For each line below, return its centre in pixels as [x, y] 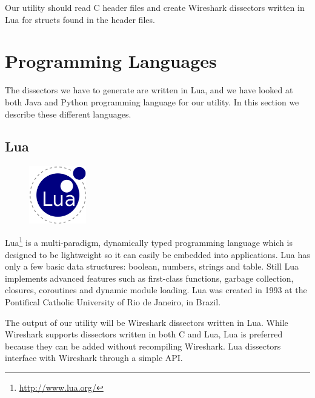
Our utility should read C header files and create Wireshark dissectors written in [155, 7]
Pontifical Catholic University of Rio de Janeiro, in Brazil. [113, 302]
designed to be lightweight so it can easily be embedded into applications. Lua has [157, 254]
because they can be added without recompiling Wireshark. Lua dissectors [143, 346]
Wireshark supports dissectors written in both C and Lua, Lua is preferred [144, 334]
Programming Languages [111, 61]
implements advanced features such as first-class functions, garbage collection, [149, 278]
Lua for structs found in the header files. [80, 19]
